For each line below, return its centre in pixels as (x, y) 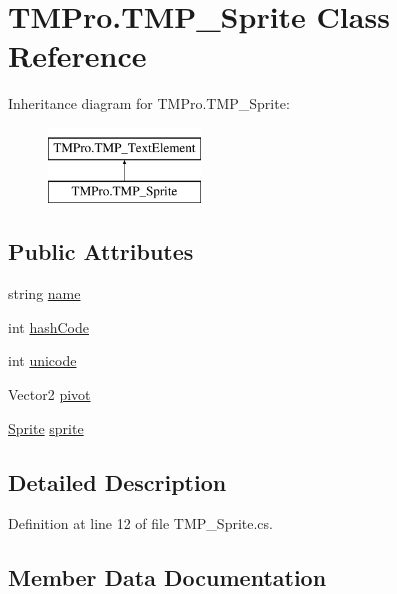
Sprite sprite (46, 427)
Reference (77, 55)
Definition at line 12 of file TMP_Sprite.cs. (140, 523)
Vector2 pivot (49, 394)
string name (44, 293)
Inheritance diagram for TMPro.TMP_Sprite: (149, 103)
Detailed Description (117, 481)
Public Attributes (101, 251)
